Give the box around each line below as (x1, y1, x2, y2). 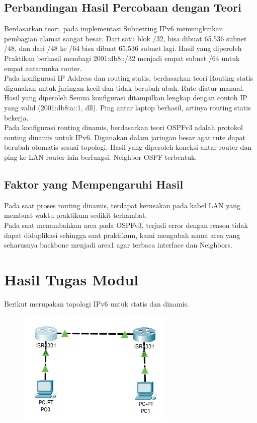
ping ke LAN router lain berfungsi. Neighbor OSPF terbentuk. (4, 151, 197, 162)
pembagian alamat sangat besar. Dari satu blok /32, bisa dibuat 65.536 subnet (4, 33, 247, 43)
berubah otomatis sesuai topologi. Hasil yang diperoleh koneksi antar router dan (4, 142, 252, 152)
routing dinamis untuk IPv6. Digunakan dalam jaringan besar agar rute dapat (4, 132, 245, 142)
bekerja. (4, 112, 29, 123)
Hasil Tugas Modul (4, 269, 139, 289)
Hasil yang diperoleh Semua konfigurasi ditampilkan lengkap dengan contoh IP (4, 92, 247, 103)
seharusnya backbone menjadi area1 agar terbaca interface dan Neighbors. (4, 239, 232, 250)
